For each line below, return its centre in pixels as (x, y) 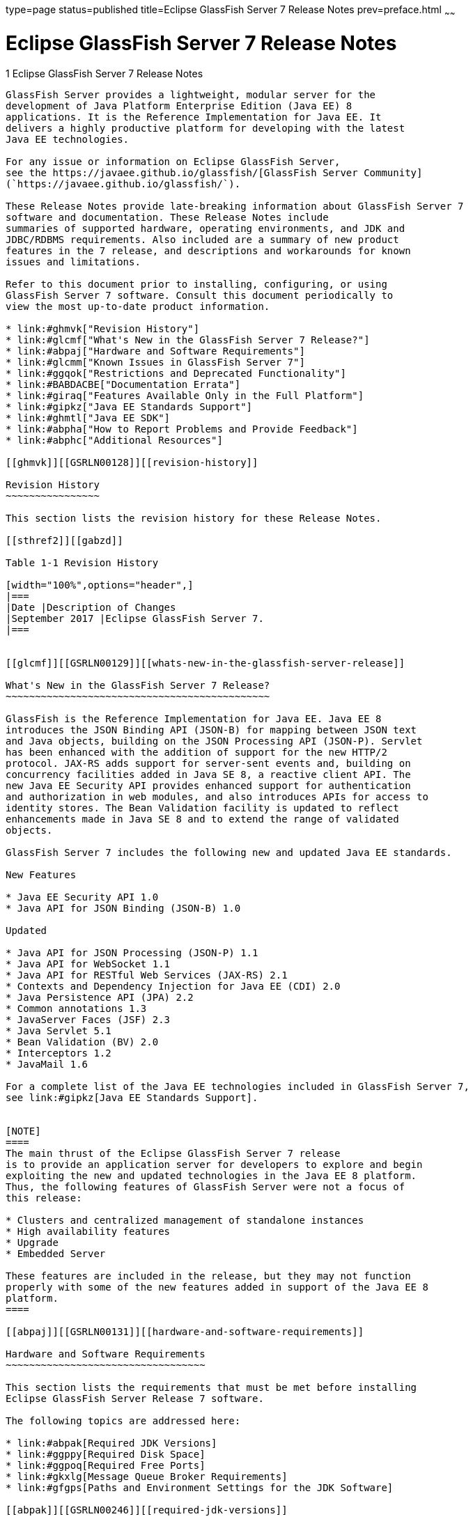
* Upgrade (32, 1243)
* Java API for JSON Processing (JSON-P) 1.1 (132, 953)
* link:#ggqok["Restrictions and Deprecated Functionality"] (176, 374)
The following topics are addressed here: (123, 1421)
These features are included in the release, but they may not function (208, 1276)
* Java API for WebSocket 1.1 (88, 964)
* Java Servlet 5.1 (59, 1031)
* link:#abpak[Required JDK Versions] (111, 1443)
